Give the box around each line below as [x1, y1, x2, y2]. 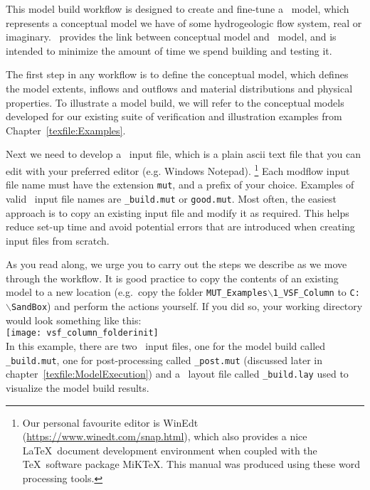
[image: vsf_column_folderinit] [6, 328, 159, 339]
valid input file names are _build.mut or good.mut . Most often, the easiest [6, 191, 337, 206]
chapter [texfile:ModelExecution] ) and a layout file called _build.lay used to [6, 366, 349, 381]
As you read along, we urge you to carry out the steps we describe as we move [6, 257, 347, 272]
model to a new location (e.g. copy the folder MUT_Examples [6, 284, 268, 299]
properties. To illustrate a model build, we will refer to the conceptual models [6, 95, 344, 110]
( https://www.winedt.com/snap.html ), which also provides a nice [22, 429, 307, 444]
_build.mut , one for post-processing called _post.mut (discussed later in [6, 352, 322, 367]
